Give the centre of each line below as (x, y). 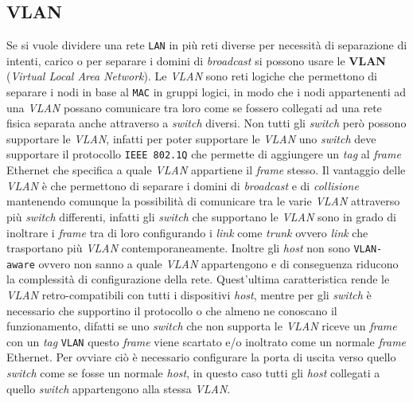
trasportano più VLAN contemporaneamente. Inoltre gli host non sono (178, 248)
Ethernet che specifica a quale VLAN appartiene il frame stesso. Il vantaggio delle (206, 170)
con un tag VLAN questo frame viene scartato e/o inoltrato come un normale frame (206, 341)
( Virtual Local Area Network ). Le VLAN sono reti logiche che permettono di (192, 76)
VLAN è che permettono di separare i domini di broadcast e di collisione (183, 185)
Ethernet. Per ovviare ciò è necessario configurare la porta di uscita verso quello (201, 357)
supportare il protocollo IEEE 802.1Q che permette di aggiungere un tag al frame (204, 154)
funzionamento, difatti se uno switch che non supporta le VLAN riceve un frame (202, 326)
